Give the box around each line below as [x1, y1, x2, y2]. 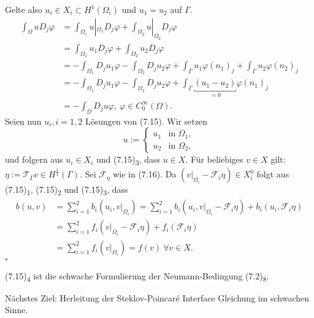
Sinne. [5, 303, 28, 316]
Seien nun [5, 114, 42, 127]
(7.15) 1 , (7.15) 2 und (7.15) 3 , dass [5, 183, 128, 198]
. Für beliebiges [185, 153, 243, 166]
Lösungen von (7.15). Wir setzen [85, 114, 208, 127]
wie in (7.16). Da [113, 168, 177, 180]
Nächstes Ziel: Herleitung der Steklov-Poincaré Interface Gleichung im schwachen [5, 291, 310, 304]
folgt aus [256, 168, 289, 180]
